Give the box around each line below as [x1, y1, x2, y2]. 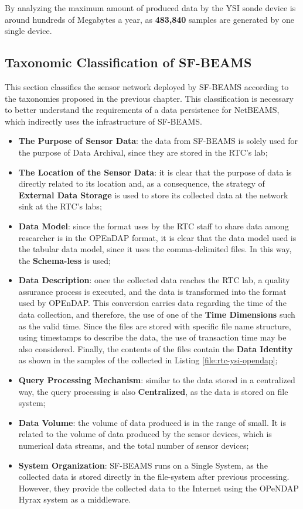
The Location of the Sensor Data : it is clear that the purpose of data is [18, 166, 292, 178]
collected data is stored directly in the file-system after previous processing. [18, 470, 290, 483]
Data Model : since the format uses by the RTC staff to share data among [18, 219, 289, 232]
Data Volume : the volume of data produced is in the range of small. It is [18, 416, 287, 428]
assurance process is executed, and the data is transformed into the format [18, 285, 287, 297]
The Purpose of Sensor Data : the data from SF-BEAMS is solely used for [18, 135, 298, 147]
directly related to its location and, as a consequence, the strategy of [18, 177, 265, 190]
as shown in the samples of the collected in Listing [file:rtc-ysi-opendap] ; [18, 354, 278, 366]
